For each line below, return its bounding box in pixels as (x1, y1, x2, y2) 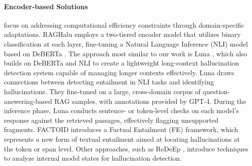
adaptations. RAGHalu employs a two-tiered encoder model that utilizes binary (4, 29, 241, 39)
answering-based (4, 96, 52, 106)
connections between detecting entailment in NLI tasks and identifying (4, 77, 214, 87)
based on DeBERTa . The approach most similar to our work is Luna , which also (4, 48, 247, 58)
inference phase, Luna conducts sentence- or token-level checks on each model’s (4, 105, 239, 116)
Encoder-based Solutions (4, 1, 88, 11)
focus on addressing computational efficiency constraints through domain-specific (4, 19, 244, 30)
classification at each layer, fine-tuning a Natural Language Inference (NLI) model (4, 38, 248, 49)
